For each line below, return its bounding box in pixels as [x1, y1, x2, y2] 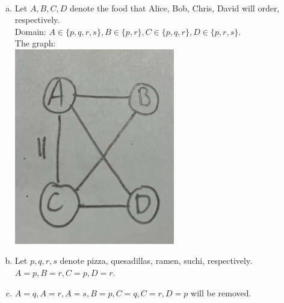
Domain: [14, 25, 46, 37]
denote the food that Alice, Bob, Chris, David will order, [69, 1, 280, 14]
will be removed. [191, 286, 252, 299]
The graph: [14, 37, 56, 49]
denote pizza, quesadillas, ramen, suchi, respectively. [60, 254, 253, 267]
